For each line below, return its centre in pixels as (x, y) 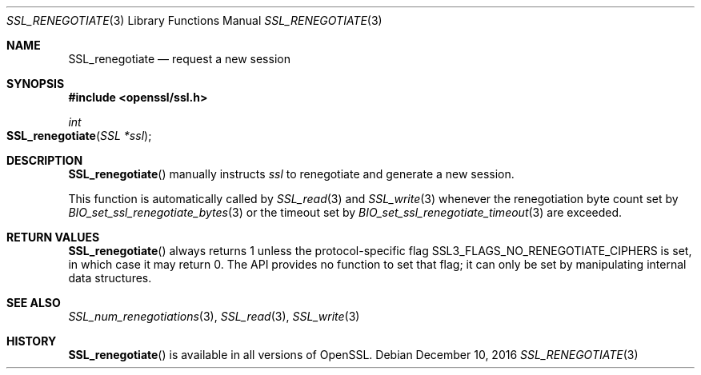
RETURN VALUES (53, 237)
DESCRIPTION (45, 160)
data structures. (110, 278)
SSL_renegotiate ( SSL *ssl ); (79, 136)
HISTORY (32, 341)
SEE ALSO (34, 303)
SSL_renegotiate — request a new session (179, 59)
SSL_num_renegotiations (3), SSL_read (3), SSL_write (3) (214, 316)
